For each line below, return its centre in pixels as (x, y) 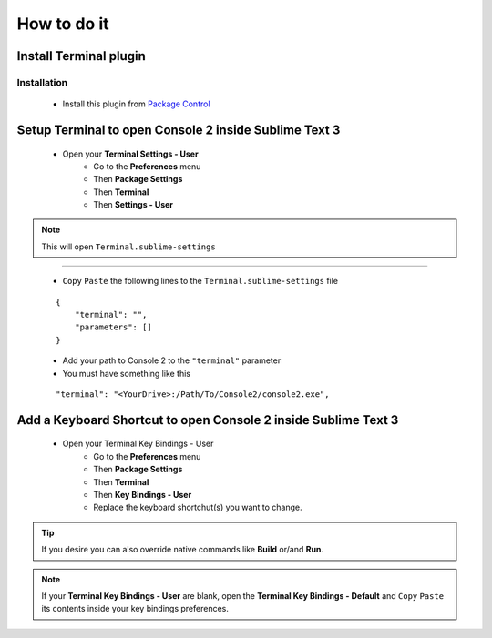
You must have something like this (127, 373)
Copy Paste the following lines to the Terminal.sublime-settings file (200, 281)
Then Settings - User (133, 205)
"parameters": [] (113, 327)
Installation (42, 82)
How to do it (63, 24)
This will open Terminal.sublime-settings (128, 247)
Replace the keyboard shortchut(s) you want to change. (198, 507)
